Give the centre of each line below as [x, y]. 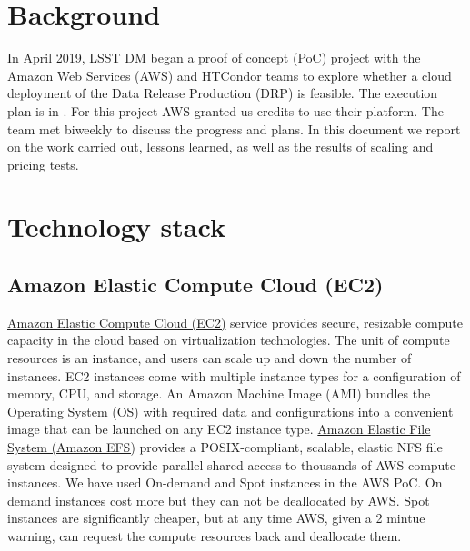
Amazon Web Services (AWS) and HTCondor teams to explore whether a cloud [230, 75]
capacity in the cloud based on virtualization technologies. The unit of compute [229, 340]
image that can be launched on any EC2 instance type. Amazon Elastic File [219, 429]
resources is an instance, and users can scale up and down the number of [210, 358]
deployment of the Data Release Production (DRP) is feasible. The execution [223, 93]
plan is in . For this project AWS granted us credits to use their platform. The [225, 110]
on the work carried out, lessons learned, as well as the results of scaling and [220, 147]
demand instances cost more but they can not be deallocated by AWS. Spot [219, 500]
